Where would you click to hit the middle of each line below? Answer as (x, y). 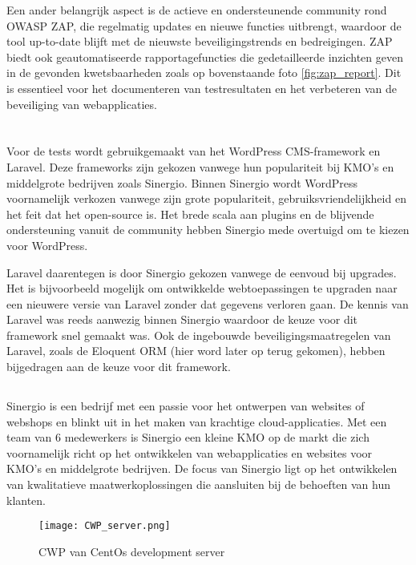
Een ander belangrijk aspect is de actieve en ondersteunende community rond (197, 10)
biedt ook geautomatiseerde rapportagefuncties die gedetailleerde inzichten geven (205, 56)
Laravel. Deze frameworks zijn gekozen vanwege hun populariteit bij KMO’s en (200, 166)
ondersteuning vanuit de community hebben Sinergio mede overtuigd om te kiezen (208, 230)
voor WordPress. (47, 245)
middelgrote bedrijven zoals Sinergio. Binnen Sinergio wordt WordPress (182, 182)
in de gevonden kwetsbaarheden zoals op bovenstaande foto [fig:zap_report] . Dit (204, 73)
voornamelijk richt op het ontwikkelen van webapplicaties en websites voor (190, 452)
